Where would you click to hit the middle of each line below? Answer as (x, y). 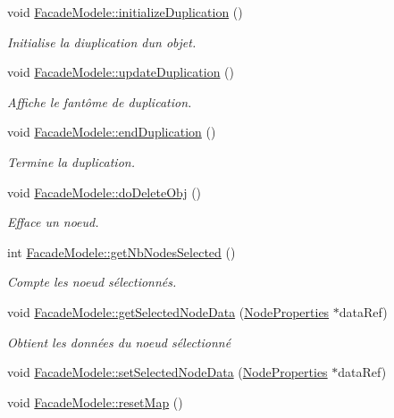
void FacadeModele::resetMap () (95, 401)
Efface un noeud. (53, 222)
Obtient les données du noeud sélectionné (119, 342)
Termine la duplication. (71, 161)
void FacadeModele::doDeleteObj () (105, 192)
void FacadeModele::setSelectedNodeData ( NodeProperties (168, 372)
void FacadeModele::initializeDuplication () (125, 12)
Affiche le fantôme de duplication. (100, 101)
